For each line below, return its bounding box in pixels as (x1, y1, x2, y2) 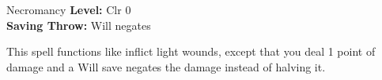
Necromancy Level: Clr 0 (6, 2, 131, 17)
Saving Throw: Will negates (6, 16, 151, 33)
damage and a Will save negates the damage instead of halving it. (6, 58, 326, 75)
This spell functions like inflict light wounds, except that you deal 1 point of (6, 43, 376, 60)
